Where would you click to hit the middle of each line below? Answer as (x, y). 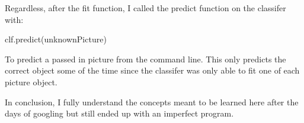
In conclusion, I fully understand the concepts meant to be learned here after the (152, 102)
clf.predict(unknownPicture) (56, 39)
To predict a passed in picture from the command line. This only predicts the (145, 59)
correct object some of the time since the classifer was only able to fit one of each (152, 70)
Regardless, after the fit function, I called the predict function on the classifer (145, 8)
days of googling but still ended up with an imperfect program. (119, 113)
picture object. (31, 82)
